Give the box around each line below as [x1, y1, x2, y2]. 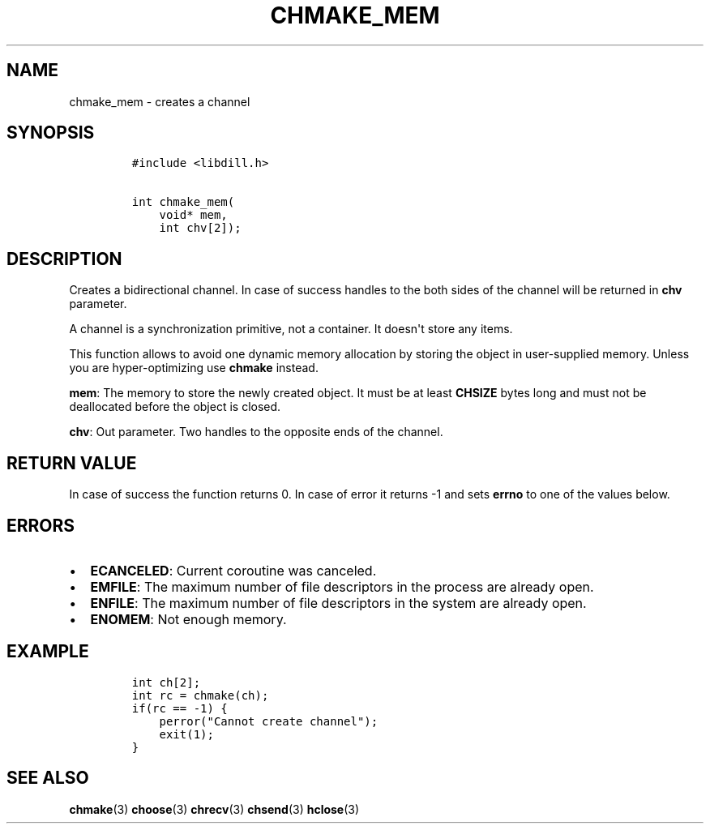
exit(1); [159, 727, 214, 741]
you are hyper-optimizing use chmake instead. [69, 361, 319, 375]
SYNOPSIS [6, 122, 95, 143]
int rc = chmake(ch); [131, 688, 269, 702]
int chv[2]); [159, 221, 242, 235]
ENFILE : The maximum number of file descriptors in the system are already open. [90, 594, 587, 611]
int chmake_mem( [131, 195, 235, 209]
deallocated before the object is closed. [69, 400, 281, 414]
